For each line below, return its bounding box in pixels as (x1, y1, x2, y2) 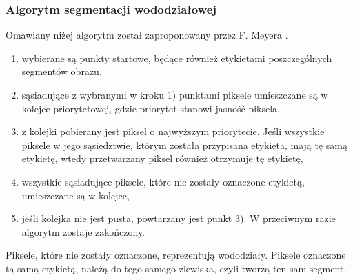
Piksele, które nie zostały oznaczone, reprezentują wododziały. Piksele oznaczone (6, 248, 346, 262)
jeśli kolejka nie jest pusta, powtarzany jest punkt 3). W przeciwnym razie (21, 211, 336, 226)
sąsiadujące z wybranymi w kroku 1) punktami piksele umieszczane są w (21, 88, 328, 101)
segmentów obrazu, (21, 64, 102, 79)
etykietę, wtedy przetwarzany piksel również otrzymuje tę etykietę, (21, 151, 303, 166)
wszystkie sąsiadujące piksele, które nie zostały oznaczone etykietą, (21, 174, 305, 188)
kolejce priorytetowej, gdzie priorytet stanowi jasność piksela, (21, 101, 280, 115)
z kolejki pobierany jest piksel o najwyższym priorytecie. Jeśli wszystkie (21, 124, 325, 139)
